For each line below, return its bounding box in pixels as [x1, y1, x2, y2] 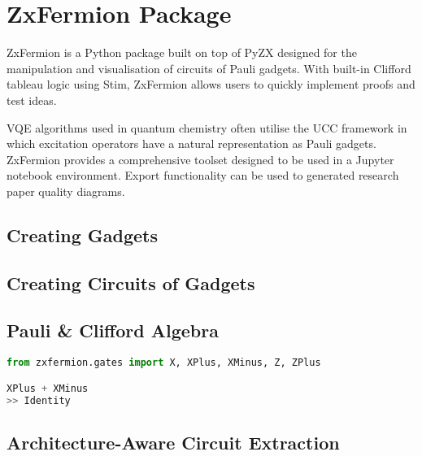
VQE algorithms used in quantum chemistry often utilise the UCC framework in [7, 119, 407, 136]
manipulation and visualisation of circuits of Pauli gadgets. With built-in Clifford [7, 59, 411, 76]
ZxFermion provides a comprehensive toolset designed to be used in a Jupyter [7, 150, 394, 167]
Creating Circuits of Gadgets [7, 270, 255, 295]
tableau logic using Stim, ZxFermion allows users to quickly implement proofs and [7, 76, 415, 93]
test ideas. [7, 91, 57, 108]
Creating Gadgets [7, 222, 159, 247]
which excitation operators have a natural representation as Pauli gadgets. [7, 135, 376, 152]
